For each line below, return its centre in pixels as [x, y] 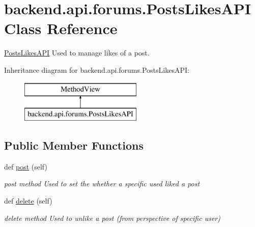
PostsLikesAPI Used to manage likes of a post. [77, 53]
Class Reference [61, 28]
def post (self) [26, 166]
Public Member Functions [74, 145]
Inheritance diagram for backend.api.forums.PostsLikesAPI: [97, 69]
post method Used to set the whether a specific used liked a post [102, 183]
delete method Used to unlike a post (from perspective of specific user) [112, 218]
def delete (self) [28, 201]
